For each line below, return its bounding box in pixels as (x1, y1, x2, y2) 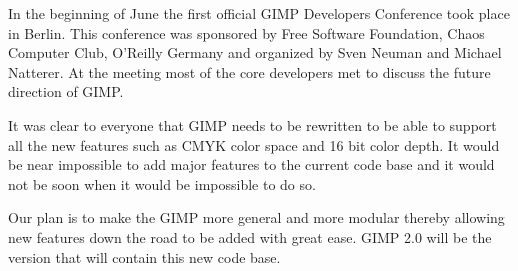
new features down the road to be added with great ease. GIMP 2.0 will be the (8, 226, 492, 247)
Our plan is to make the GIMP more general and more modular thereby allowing (8, 207, 505, 228)
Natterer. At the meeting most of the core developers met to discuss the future (8, 61, 491, 82)
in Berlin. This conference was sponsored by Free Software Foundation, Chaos (8, 22, 485, 43)
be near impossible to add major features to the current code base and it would (8, 154, 495, 175)
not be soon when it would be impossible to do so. (8, 173, 316, 194)
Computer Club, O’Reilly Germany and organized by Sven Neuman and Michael (8, 42, 502, 63)
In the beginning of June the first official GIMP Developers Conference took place (8, 3, 510, 23)
